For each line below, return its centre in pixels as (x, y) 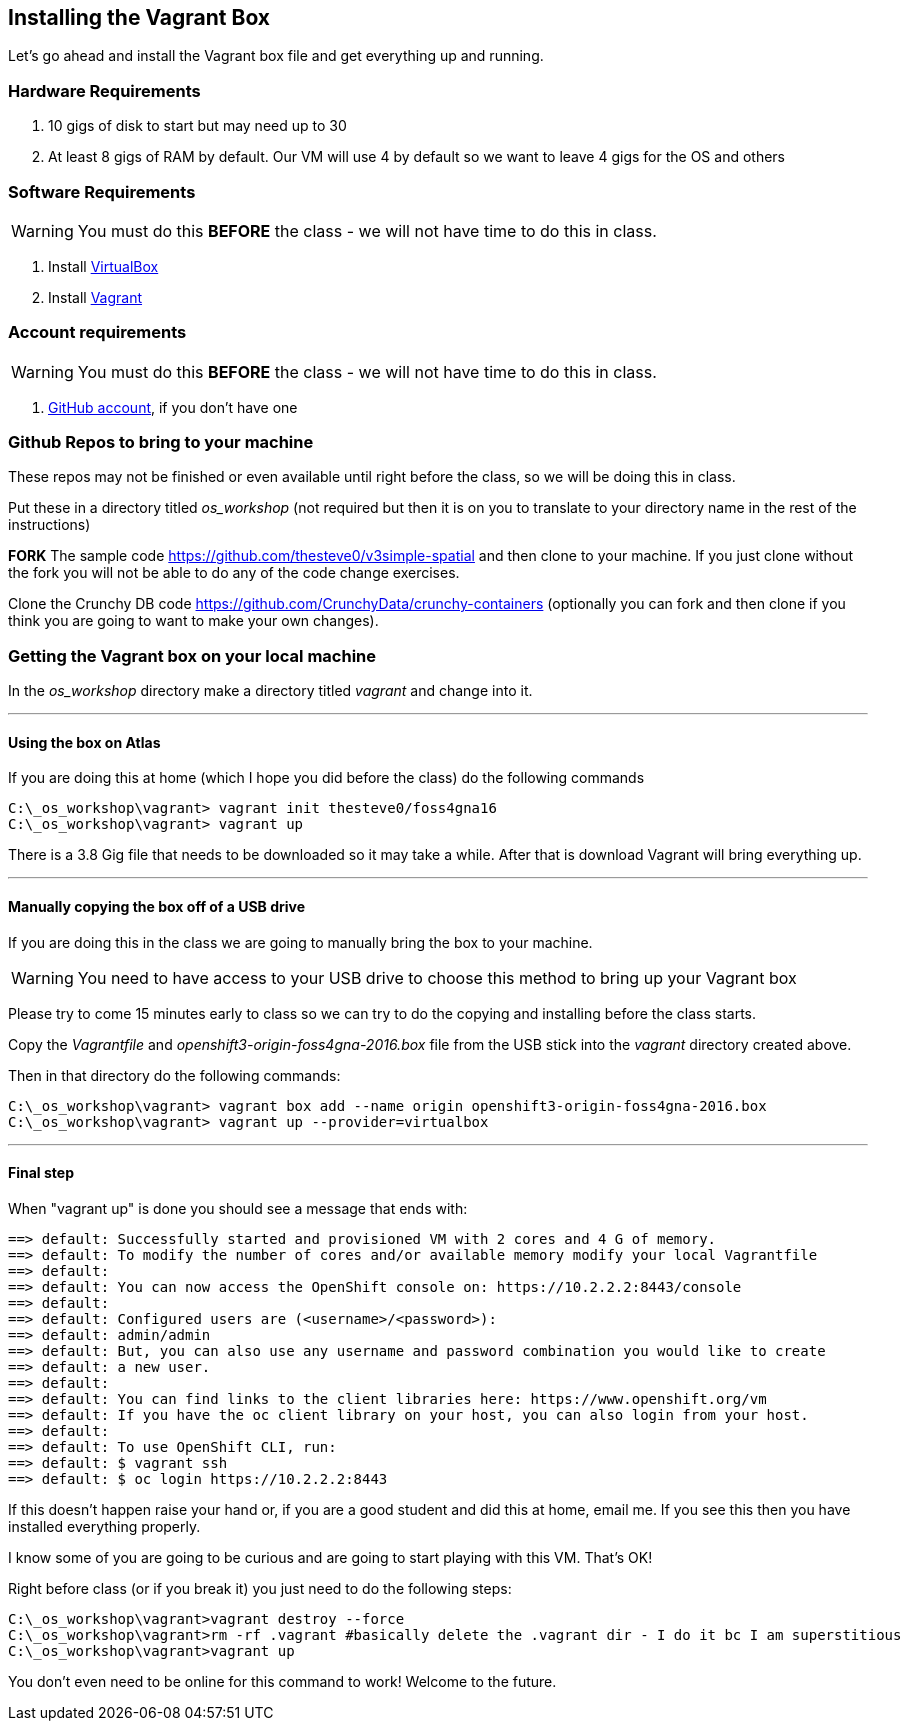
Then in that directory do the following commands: (174, 1075)
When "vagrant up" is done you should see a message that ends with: (238, 1208)
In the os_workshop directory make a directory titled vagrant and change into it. (270, 691)
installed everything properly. (104, 1526)
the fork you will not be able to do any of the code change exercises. (234, 573)
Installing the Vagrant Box (139, 17)
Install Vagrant (95, 297)
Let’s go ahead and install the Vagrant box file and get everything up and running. (276, 56)
